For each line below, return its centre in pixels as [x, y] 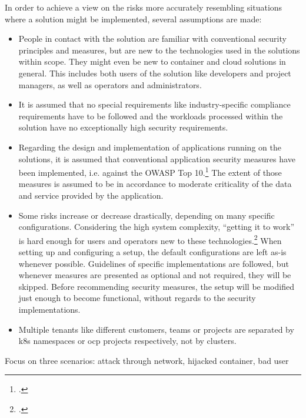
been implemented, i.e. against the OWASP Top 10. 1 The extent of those [150, 171]
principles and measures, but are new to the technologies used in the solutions [159, 50]
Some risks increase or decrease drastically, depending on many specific [147, 215]
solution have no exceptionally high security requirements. [123, 127]
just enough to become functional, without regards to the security [137, 298]
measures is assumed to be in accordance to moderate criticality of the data [155, 184]
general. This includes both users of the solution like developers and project [155, 73]
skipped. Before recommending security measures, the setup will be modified [156, 286]
